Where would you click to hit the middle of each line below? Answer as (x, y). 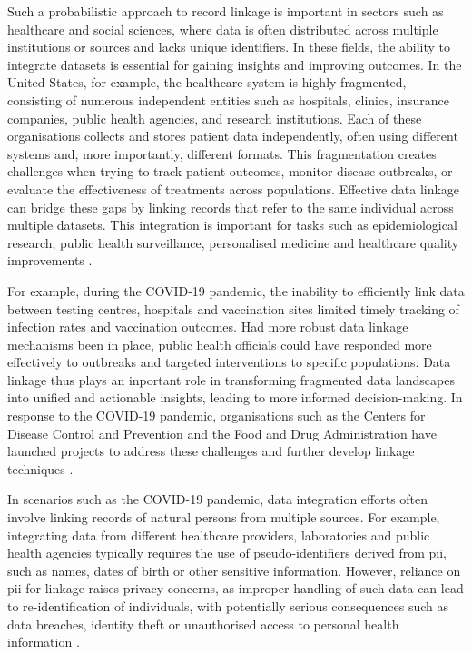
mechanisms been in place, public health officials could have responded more (220, 344)
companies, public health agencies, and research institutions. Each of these (215, 118)
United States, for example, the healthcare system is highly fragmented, (207, 82)
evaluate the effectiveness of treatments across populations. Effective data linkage (234, 188)
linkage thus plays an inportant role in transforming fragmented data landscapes (231, 379)
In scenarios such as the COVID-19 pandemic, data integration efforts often (218, 499)
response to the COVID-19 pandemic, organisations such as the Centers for (216, 416)
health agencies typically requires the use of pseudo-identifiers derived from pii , (227, 553)
